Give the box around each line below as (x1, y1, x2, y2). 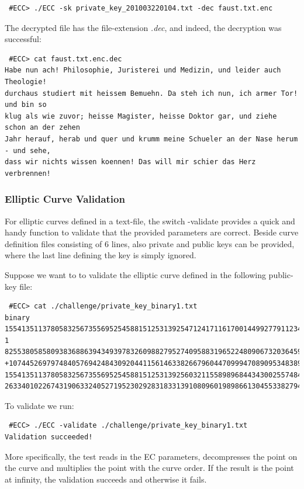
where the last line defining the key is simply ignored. (5, 249, 196, 261)
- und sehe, (5, 146, 51, 155)
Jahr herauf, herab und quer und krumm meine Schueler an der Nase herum (5, 134, 298, 143)
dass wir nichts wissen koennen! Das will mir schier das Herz (5, 158, 256, 167)
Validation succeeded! (5, 433, 93, 442)
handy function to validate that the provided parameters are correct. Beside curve (5, 226, 299, 238)
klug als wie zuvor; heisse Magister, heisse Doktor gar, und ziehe (5, 112, 277, 120)
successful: (5, 33, 42, 45)
